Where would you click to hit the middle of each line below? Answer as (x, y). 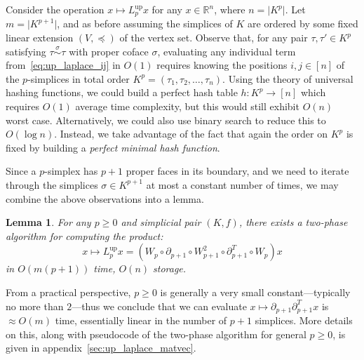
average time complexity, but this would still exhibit (187, 106)
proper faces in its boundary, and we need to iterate (237, 171)
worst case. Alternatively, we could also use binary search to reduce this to (166, 120)
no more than (35, 306)
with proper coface (109, 51)
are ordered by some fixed (303, 24)
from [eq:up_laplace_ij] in (63, 65)
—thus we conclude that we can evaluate (159, 306)
